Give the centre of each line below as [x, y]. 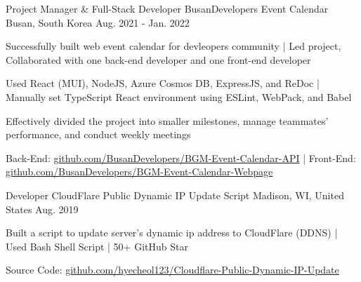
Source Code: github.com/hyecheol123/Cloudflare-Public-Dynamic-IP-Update [172, 270]
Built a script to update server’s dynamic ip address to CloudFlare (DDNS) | [172, 233]
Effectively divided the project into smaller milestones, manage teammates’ [167, 120]
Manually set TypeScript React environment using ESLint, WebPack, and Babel [179, 96]
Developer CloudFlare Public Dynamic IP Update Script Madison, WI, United [175, 195]
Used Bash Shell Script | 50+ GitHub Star [97, 246]
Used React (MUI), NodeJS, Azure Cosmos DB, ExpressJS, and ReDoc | [163, 83]
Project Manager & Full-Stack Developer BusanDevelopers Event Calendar [167, 8]
